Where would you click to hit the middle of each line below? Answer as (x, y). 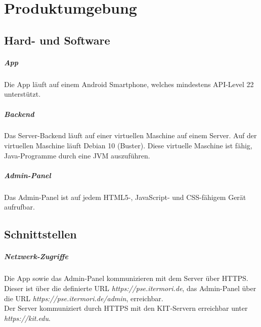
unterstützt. (23, 94)
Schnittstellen (40, 234)
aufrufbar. (19, 207)
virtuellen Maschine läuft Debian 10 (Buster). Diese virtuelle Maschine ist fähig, (128, 146)
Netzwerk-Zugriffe (36, 256)
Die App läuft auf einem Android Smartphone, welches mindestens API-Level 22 (129, 84)
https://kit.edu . (27, 318)
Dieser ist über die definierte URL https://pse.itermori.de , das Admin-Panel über (130, 288)
